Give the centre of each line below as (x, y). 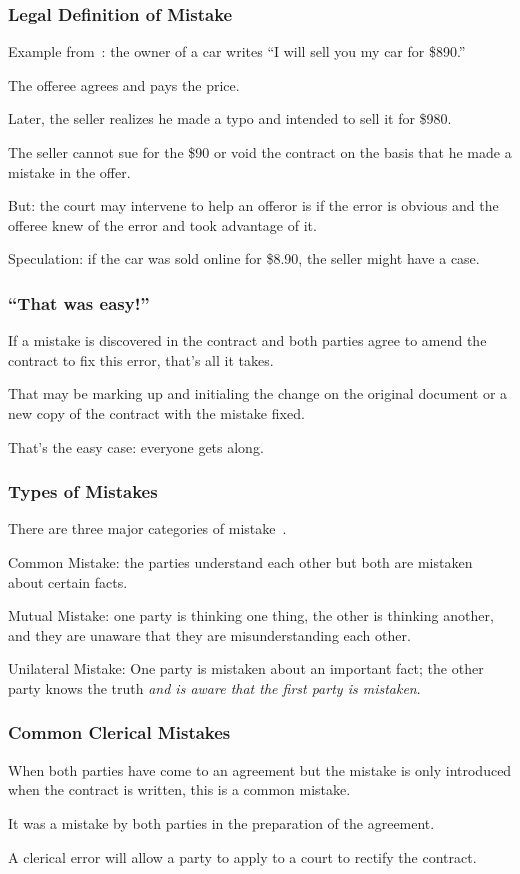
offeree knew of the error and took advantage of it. (162, 224)
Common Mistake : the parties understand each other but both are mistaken (240, 561)
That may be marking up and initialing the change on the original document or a (258, 393)
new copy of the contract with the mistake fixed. (156, 412)
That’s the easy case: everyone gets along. (136, 446)
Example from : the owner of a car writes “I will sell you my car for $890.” (237, 51)
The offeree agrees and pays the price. (124, 84)
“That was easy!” (79, 302)
